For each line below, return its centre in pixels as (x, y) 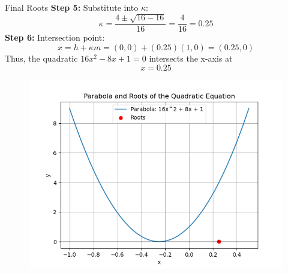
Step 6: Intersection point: (55, 37)
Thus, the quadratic (41, 58)
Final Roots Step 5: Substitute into (72, 7)
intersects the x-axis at (191, 58)
